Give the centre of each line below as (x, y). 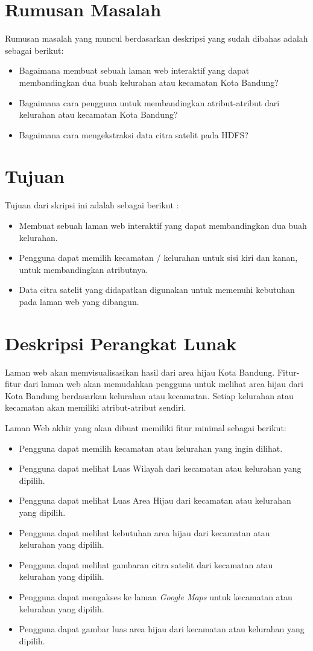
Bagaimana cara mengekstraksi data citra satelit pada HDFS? (134, 134)
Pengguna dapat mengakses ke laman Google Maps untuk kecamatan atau (156, 597)
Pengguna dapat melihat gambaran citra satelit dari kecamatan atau (146, 564)
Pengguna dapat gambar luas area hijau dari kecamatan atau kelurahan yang (162, 629)
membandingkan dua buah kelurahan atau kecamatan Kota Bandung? (149, 82)
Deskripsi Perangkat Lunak (121, 343)
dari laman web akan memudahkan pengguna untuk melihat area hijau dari (163, 384)
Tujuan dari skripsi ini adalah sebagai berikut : (92, 205)
